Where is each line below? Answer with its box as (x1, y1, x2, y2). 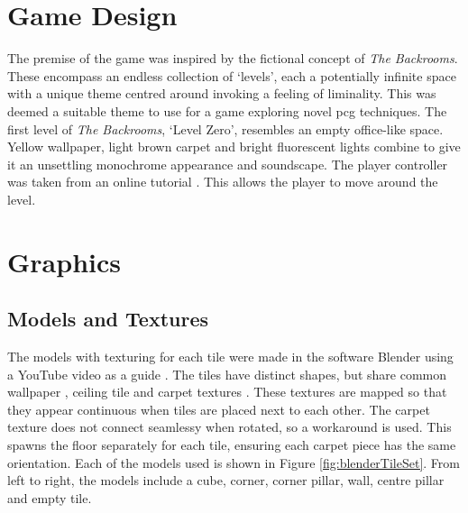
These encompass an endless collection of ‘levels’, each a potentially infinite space (7, 66, 456, 85)
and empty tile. (7, 488, 92, 507)
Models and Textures (7, 305, 209, 333)
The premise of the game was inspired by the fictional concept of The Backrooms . (7, 49, 458, 68)
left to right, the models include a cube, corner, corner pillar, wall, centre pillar (7, 471, 445, 490)
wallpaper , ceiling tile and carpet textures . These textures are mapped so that (7, 382, 447, 401)
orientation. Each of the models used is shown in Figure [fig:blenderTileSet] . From (7, 453, 460, 472)
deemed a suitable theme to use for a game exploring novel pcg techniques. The (7, 101, 447, 120)
